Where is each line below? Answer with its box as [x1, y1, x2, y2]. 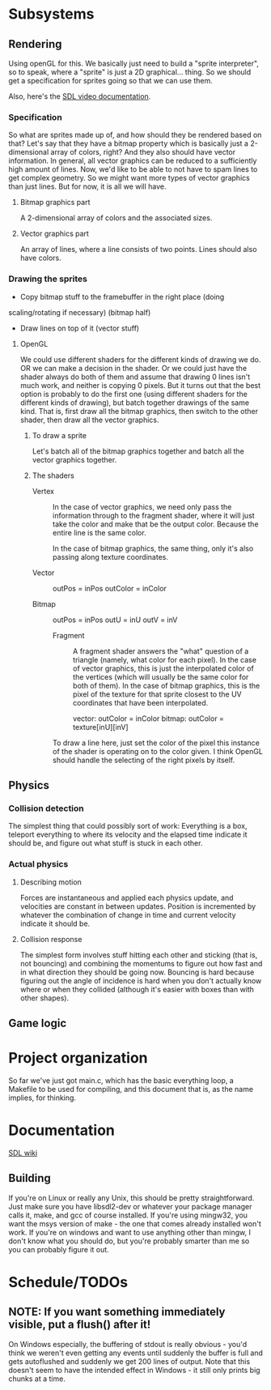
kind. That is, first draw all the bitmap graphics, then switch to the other [19, 406, 259, 416]
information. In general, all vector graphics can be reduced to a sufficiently [8, 156, 257, 166]
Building [8, 1171, 51, 1185]
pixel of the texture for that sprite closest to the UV [72, 689, 243, 699]
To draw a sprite [32, 430, 87, 440]
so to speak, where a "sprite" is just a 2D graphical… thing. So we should [8, 67, 252, 77]
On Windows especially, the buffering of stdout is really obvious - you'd [8, 1339, 248, 1349]
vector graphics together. [32, 454, 117, 464]
